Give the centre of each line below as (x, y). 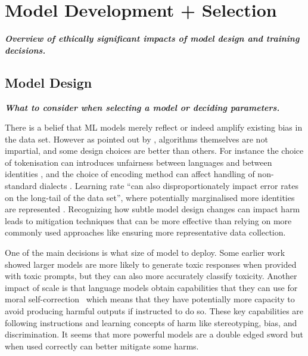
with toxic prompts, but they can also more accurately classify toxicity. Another (151, 276)
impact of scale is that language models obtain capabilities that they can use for (151, 287)
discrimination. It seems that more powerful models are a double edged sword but (154, 334)
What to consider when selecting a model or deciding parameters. (142, 107)
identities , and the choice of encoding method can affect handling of (130, 174)
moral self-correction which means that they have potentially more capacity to (150, 299)
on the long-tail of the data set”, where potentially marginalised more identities (150, 197)
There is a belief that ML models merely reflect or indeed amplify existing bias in (154, 127)
